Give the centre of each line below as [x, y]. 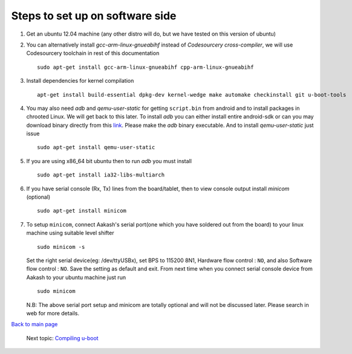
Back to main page [34, 324]
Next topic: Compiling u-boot [63, 338]
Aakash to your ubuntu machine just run [76, 277]
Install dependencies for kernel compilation [80, 81]
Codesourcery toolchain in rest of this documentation [93, 53]
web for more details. [53, 313]
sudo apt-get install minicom [82, 211]
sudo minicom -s [61, 247]
